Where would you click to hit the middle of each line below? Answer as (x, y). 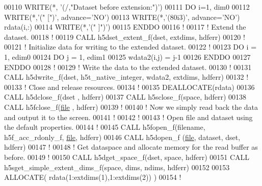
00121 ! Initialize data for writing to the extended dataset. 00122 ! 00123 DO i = (130, 47)
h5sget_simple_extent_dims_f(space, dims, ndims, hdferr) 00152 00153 (117, 167)
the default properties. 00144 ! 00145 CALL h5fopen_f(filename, (105, 127)
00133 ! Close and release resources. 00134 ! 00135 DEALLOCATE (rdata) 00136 (129, 87)
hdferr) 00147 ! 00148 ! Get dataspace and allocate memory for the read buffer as (131, 147)
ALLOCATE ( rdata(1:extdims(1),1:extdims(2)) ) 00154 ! (93, 177)
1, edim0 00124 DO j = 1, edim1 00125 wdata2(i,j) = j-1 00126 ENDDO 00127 (127, 56)
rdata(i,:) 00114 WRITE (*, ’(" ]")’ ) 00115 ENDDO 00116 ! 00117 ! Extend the (125, 27)
